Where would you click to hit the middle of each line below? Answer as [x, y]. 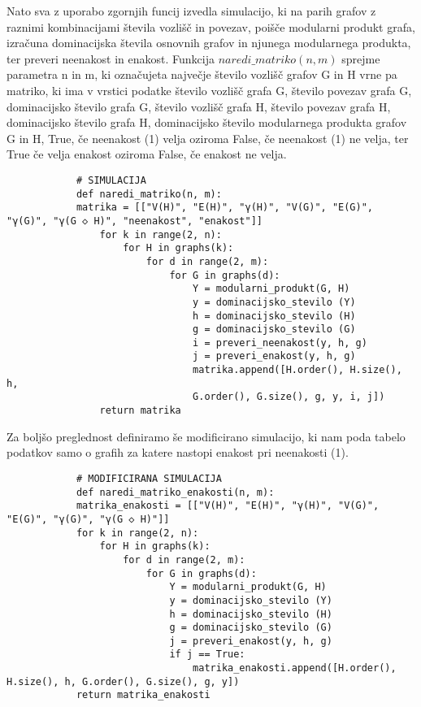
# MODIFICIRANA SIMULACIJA [149, 478]
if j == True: [207, 655]
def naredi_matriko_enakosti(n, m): [175, 492]
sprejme [361, 58]
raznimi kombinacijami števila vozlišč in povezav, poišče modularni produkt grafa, [211, 26]
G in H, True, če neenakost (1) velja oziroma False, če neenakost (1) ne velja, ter [208, 138]
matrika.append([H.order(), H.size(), [297, 370]
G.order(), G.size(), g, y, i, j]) [289, 397]
